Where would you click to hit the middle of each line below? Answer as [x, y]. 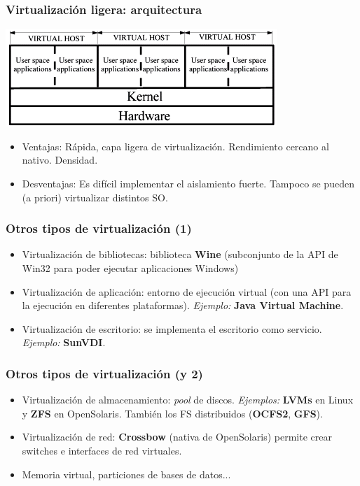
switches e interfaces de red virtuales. [102, 450]
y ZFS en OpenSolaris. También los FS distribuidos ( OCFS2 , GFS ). [172, 413]
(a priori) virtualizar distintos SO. [95, 197]
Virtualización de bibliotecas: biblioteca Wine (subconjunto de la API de [180, 254]
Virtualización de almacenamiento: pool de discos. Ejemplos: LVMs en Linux [188, 400]
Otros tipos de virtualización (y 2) [104, 373]
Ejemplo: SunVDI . [64, 342]
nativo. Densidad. [60, 160]
